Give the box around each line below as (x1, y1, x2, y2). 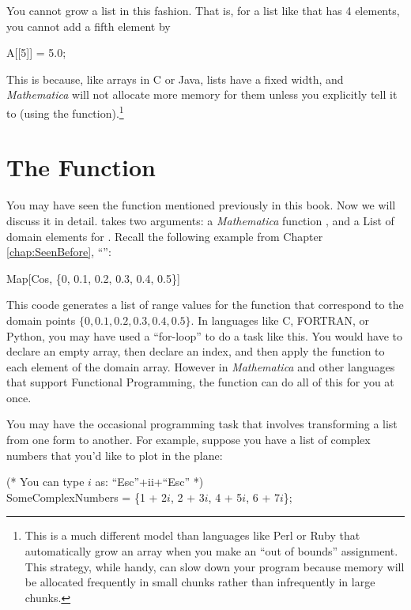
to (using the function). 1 (6, 102, 124, 121)
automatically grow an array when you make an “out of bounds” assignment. (25, 543, 398, 559)
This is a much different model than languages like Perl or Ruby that (25, 527, 360, 544)
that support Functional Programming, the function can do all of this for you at (6, 374, 394, 390)
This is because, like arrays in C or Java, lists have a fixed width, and (6, 70, 344, 87)
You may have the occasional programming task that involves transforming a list (6, 416, 398, 432)
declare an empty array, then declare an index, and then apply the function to (6, 343, 385, 360)
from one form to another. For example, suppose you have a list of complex (6, 431, 371, 448)
